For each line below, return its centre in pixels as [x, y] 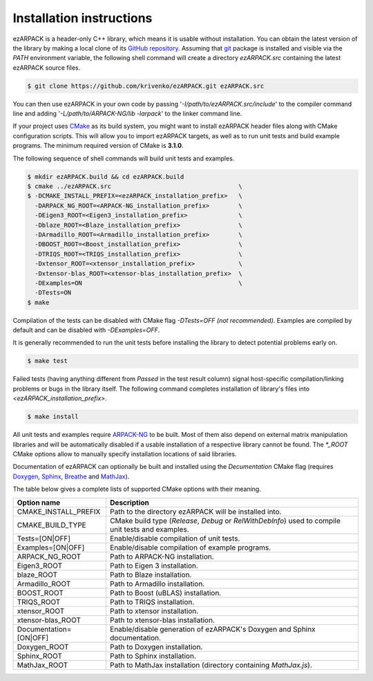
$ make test [48, 361]
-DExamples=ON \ [138, 283]
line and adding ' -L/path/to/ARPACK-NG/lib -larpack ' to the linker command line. [127, 113]
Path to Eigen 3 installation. [154, 566]
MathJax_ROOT [42, 665]
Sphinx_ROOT [39, 655]
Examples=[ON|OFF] [51, 548]
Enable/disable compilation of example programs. [190, 548]
